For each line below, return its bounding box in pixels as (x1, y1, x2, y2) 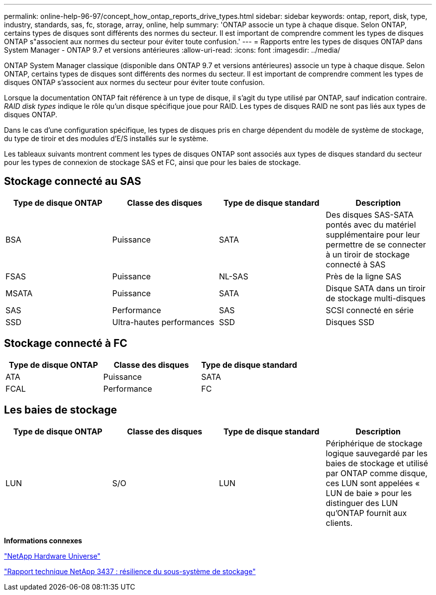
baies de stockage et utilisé (326, 458, 429, 468)
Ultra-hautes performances (112, 317, 215, 327)
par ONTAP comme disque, (326, 468, 428, 478)
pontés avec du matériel (326, 219, 416, 230)
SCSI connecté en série (326, 305, 414, 315)
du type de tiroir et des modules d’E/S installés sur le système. (4, 134, 209, 143)
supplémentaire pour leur (326, 229, 420, 240)
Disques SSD (326, 317, 374, 327)
